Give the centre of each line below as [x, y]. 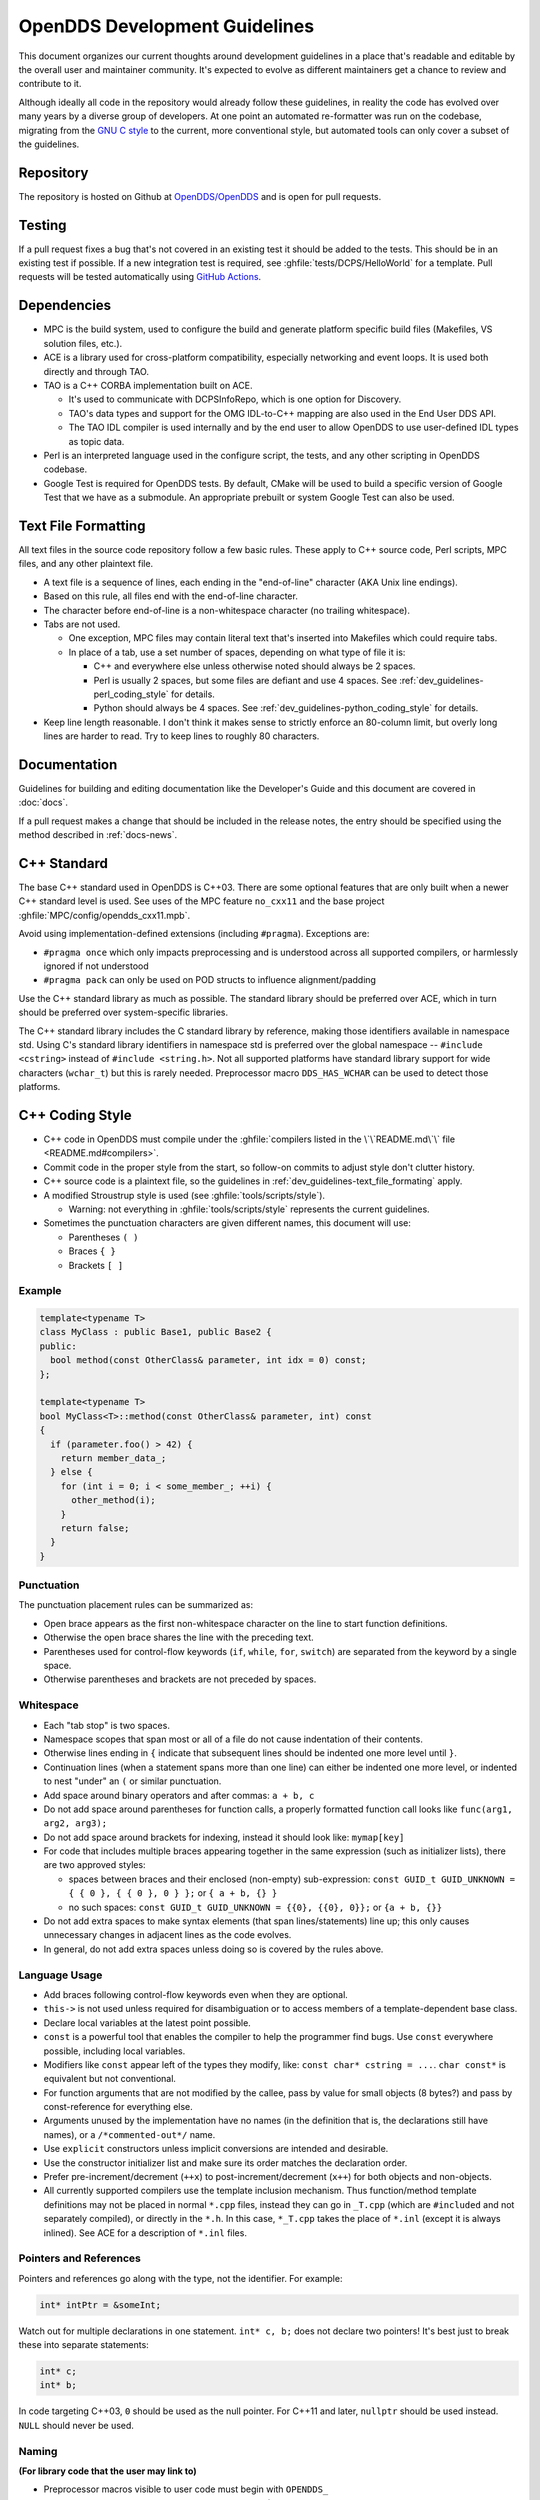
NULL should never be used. [76, 2425]
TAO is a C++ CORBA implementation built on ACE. [148, 385]
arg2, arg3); [75, 1823]
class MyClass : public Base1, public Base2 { [155, 1332]
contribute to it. [50, 84]
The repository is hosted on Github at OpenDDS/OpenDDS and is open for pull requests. [200, 196]
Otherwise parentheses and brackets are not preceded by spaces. [180, 1679]
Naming [38, 2451]
